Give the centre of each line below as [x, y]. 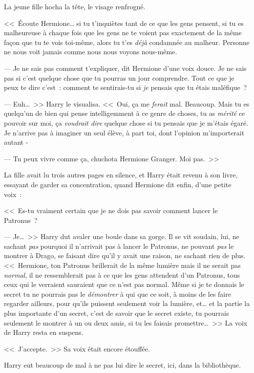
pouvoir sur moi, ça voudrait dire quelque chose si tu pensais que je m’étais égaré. [126, 122]
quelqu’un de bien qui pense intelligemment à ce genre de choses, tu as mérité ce [125, 113]
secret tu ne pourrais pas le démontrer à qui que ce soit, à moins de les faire [117, 294]
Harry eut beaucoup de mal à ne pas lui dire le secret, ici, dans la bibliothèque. [122, 365]
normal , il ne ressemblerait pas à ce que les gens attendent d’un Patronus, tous [122, 274]
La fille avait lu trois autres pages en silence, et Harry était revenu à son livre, [121, 175]
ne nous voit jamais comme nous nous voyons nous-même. [91, 52]
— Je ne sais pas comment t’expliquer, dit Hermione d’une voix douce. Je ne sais [125, 68]
